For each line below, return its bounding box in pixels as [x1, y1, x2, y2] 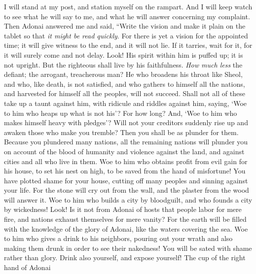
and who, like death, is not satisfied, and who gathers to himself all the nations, [4, 78, 245, 89]
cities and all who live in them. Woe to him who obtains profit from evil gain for [4, 156, 248, 166]
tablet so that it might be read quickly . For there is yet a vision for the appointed [4, 30, 248, 40]
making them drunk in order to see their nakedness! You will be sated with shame [4, 242, 252, 253]
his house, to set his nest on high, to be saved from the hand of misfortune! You [4, 166, 246, 176]
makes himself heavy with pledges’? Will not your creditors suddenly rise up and [4, 117, 248, 128]
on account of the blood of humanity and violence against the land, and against [4, 146, 245, 156]
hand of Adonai [4, 262, 51, 273]
